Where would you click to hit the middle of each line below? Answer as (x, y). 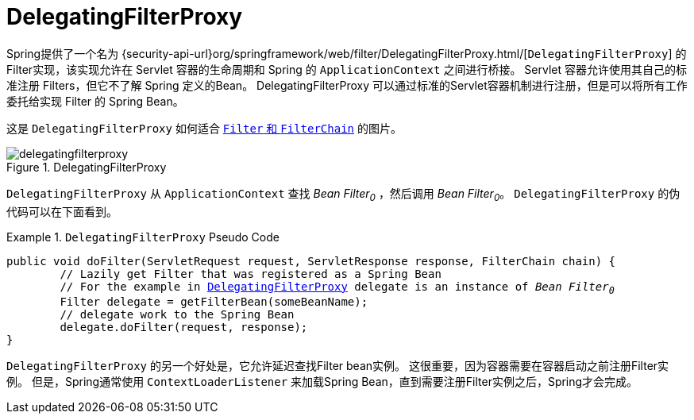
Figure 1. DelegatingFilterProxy (87, 167)
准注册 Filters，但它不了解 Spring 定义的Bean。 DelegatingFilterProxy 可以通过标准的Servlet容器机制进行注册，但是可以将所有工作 (347, 85)
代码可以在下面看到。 (62, 211)
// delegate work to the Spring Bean (177, 315)
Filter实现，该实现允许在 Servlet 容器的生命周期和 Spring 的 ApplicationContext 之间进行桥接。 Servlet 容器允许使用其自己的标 (347, 69)
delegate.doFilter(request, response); (184, 328)
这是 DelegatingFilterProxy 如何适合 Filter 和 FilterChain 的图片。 (204, 128)
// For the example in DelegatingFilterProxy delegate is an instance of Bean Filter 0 (337, 288)
